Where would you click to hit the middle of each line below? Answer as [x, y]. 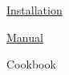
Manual [25, 37]
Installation [34, 10]
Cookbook [31, 64]
